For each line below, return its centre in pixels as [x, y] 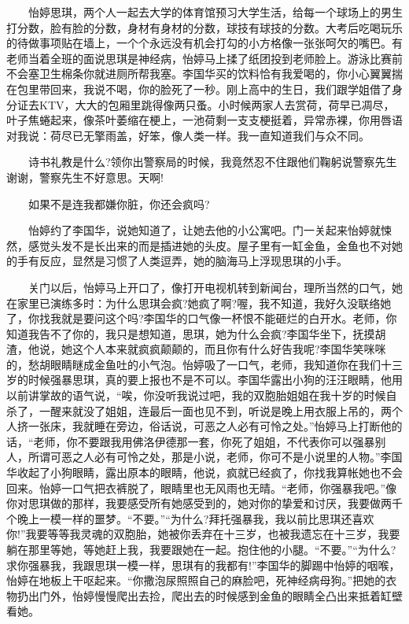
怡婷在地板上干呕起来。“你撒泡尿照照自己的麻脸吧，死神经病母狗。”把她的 [196, 580]
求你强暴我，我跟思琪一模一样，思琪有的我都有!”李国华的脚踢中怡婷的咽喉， [203, 565]
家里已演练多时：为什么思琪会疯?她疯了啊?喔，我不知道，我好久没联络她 [204, 303]
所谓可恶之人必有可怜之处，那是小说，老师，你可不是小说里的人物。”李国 [215, 457]
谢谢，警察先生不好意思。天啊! [85, 177]
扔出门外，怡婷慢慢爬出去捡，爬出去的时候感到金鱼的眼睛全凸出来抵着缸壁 [210, 595]
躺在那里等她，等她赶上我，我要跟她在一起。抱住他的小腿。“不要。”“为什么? [201, 549]
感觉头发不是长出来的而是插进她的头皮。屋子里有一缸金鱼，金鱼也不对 [210, 245]
